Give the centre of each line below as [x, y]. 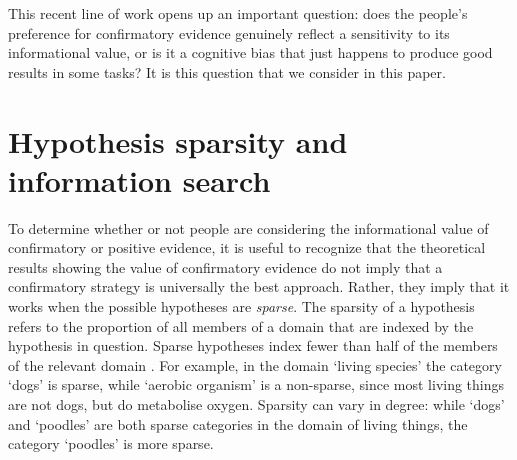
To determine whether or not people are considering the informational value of [248, 227]
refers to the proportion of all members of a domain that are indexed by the [241, 325]
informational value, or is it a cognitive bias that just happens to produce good [250, 52]
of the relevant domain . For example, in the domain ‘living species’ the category [255, 364]
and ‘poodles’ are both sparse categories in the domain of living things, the [238, 423]
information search [139, 179]
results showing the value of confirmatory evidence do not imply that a [225, 266]
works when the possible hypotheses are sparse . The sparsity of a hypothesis [241, 306]
